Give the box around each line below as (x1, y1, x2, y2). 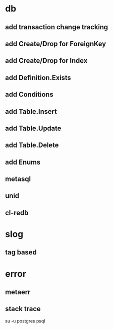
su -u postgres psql (5, 318, 46, 324)
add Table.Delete (5, 141, 59, 150)
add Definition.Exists (5, 73, 71, 82)
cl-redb (5, 208, 29, 217)
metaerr (5, 288, 31, 296)
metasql (5, 175, 31, 183)
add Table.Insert (5, 107, 57, 116)
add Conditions (5, 90, 54, 99)
